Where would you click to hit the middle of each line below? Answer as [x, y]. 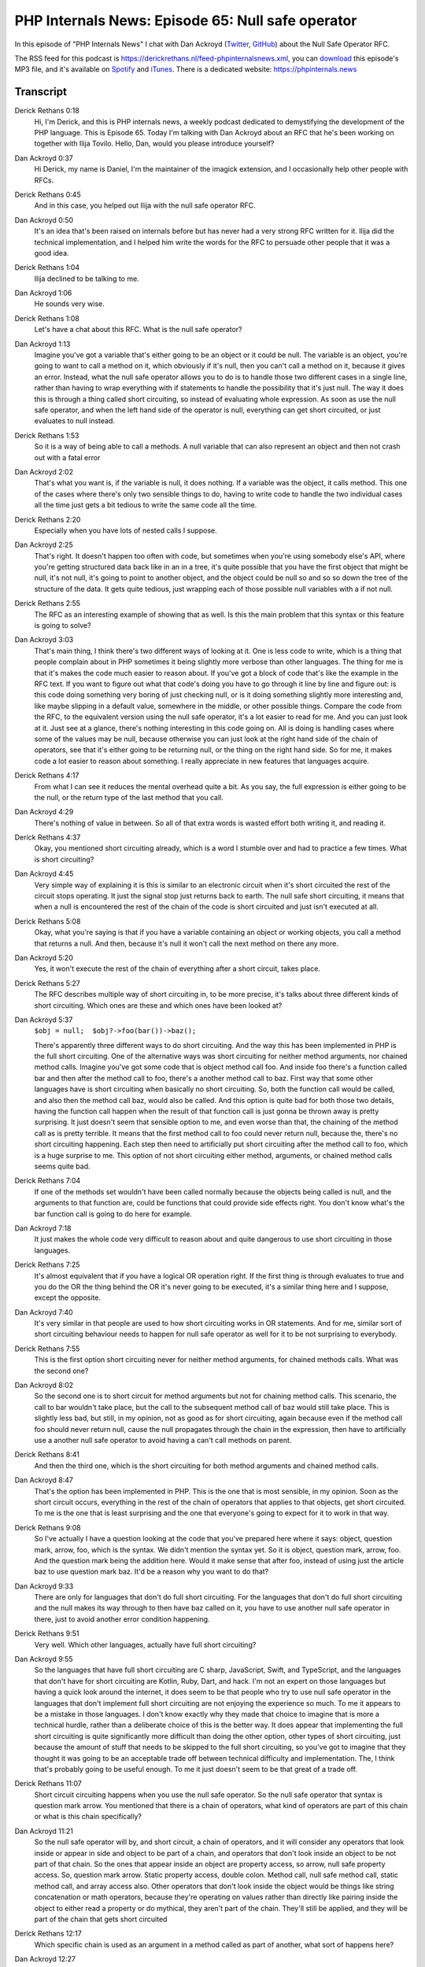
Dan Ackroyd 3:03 [44, 640]
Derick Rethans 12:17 [48, 1934]
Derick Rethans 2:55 [48, 603]
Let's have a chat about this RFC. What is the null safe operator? [138, 330]
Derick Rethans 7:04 [48, 1181]
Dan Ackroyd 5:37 [44, 1020]
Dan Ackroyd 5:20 [44, 958]
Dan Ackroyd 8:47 [44, 1480]
